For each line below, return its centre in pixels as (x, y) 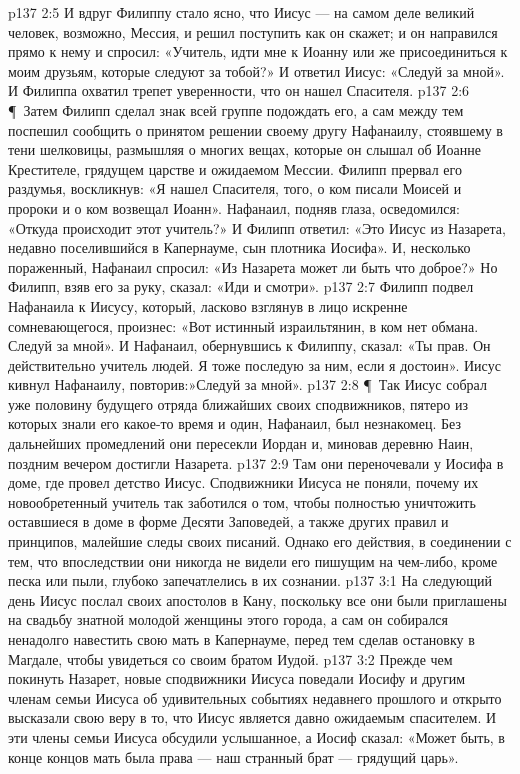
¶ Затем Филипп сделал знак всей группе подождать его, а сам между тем (236, 109)
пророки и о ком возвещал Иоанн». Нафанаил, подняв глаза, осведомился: (234, 207)
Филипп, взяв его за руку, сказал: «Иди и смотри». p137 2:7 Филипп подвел (241, 286)
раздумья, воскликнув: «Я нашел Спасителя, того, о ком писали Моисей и (235, 188)
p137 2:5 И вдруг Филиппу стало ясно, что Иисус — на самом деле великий (241, 12)
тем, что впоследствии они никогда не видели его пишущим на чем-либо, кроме (253, 560)
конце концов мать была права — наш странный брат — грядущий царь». (233, 756)
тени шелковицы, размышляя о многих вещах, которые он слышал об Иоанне (244, 149)
